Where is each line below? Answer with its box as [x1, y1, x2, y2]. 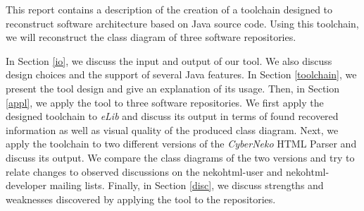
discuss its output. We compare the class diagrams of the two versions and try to [6, 150, 355, 164]
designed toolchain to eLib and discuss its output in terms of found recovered [6, 109, 339, 123]
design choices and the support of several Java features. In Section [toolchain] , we [6, 67, 357, 82]
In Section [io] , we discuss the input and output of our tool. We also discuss [6, 53, 332, 68]
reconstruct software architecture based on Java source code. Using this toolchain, [6, 16, 359, 30]
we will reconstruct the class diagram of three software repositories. [6, 30, 296, 44]
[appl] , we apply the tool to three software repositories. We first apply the [6, 95, 324, 109]
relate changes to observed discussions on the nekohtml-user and [6, 164, 283, 179]
